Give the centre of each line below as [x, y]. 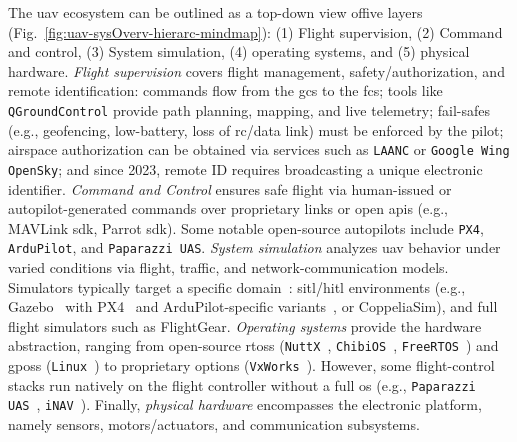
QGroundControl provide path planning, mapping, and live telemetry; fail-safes [249, 109]
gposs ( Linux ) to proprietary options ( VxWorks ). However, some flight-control [251, 365]
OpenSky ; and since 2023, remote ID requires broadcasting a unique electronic [245, 168]
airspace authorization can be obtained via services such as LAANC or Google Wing [259, 149]
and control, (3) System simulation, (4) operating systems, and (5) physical [239, 51]
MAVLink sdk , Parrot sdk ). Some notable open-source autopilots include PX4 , [246, 227]
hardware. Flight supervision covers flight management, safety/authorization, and [256, 70]
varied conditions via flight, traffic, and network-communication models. [228, 267]
